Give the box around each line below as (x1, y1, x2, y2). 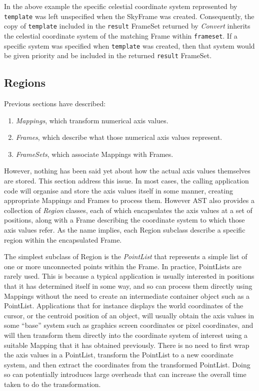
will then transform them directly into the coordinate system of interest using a (4, 329, 248, 340)
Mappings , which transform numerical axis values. (15, 115, 168, 125)
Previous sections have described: (4, 98, 106, 109)
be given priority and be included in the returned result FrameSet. (4, 50, 212, 61)
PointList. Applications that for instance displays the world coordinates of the (4, 300, 243, 311)
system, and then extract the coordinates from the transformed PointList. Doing (4, 359, 250, 369)
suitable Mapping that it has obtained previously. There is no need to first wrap (4, 339, 249, 350)
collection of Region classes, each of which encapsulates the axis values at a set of (4, 205, 252, 215)
